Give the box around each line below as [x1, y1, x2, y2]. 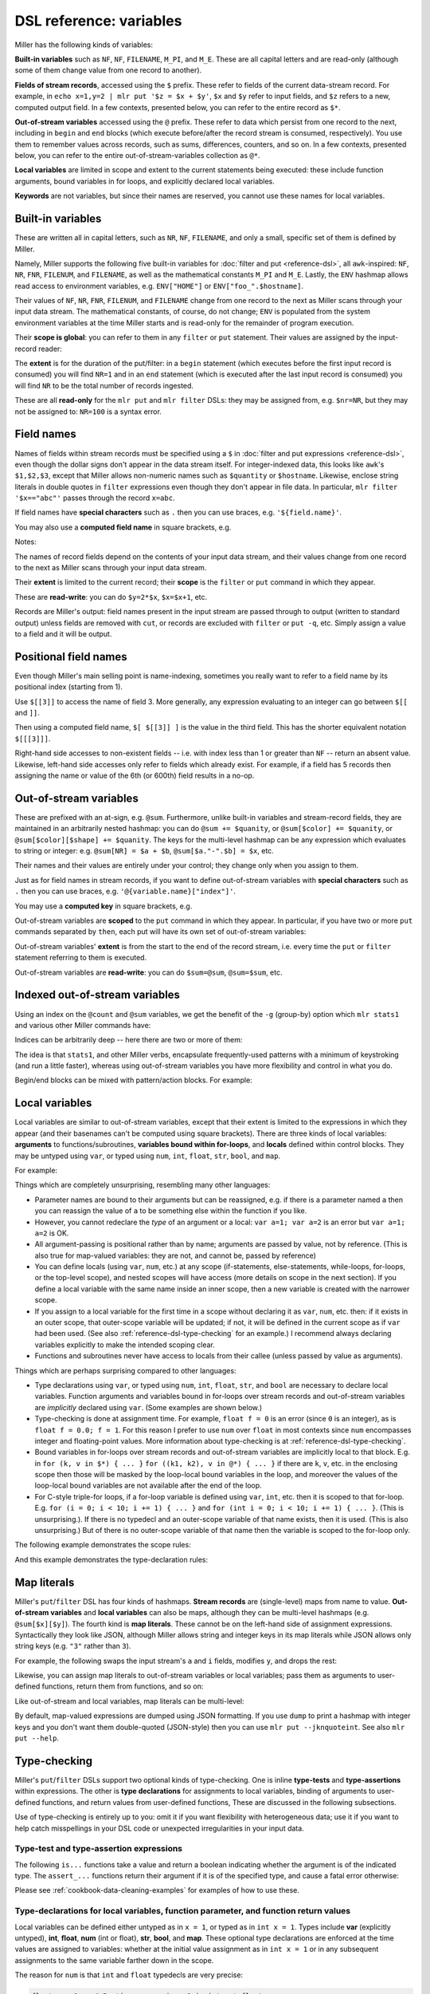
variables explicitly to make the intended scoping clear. [34, 1340, 215, 1350]
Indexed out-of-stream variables [14, 988, 181, 1002]
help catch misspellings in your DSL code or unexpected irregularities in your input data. [14, 1823, 304, 1833]
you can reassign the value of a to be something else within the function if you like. [34, 1206, 307, 1216]
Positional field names [14, 650, 127, 664]
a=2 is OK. [34, 1228, 69, 1238]
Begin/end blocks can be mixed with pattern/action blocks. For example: [14, 1075, 252, 1085]
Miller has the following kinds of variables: [14, 40, 153, 49]
